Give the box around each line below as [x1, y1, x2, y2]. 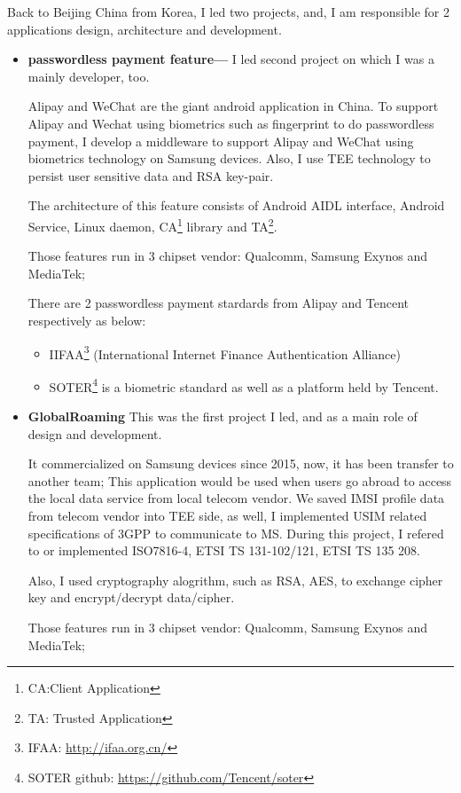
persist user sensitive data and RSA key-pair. [27, 166, 274, 185]
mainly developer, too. [27, 67, 150, 85]
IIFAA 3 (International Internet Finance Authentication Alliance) [49, 342, 401, 363]
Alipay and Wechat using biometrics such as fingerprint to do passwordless [27, 114, 434, 132]
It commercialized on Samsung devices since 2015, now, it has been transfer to [27, 454, 454, 473]
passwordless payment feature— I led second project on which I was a [27, 50, 434, 68]
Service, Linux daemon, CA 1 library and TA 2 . [27, 214, 277, 235]
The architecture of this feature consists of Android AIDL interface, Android [27, 196, 445, 215]
